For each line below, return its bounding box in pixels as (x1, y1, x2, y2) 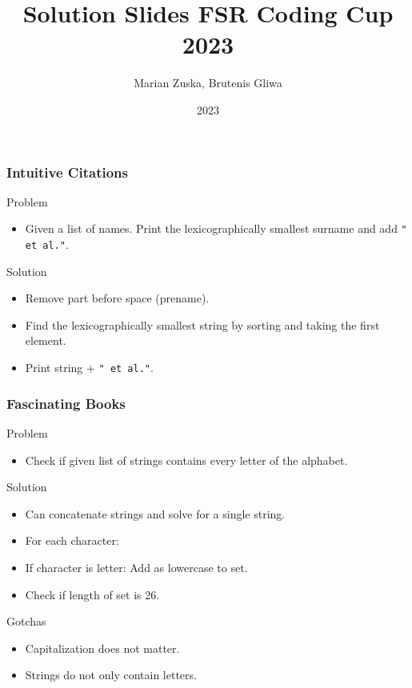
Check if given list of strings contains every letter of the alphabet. (25, 451, 348, 468)
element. (25, 332, 66, 349)
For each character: (25, 532, 119, 549)
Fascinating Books (6, 393, 126, 413)
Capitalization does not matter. (25, 639, 180, 656)
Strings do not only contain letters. (25, 666, 197, 683)
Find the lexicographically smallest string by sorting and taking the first (25, 316, 380, 333)
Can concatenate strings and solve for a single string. (25, 505, 286, 522)
